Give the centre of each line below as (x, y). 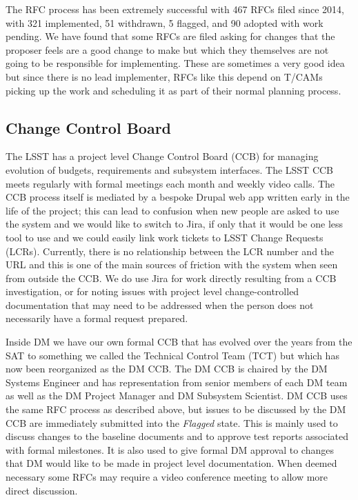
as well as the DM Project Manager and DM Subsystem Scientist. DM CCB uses (177, 396)
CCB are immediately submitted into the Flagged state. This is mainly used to (172, 422)
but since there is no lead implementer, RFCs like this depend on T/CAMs (164, 76)
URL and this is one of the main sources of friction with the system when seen (172, 264)
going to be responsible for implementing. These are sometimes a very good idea (175, 63)
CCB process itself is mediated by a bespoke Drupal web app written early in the (178, 197)
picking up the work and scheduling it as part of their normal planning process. (173, 90)
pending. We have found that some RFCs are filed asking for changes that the (170, 36)
